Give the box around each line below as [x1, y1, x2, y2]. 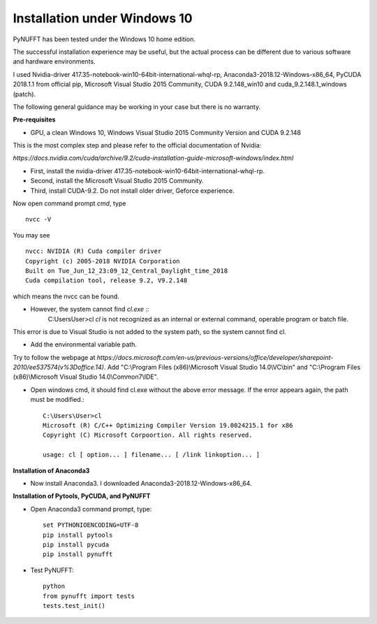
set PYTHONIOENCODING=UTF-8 [43, 521, 139, 529]
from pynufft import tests [43, 592, 135, 600]
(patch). [13, 89, 36, 98]
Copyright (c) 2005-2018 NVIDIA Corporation [25, 257, 181, 265]
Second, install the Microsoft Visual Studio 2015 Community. [30, 177, 204, 185]
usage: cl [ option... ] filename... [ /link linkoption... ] [43, 451, 260, 459]
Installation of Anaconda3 [13, 466, 90, 474]
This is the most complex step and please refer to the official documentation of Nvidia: [13, 141, 262, 150]
